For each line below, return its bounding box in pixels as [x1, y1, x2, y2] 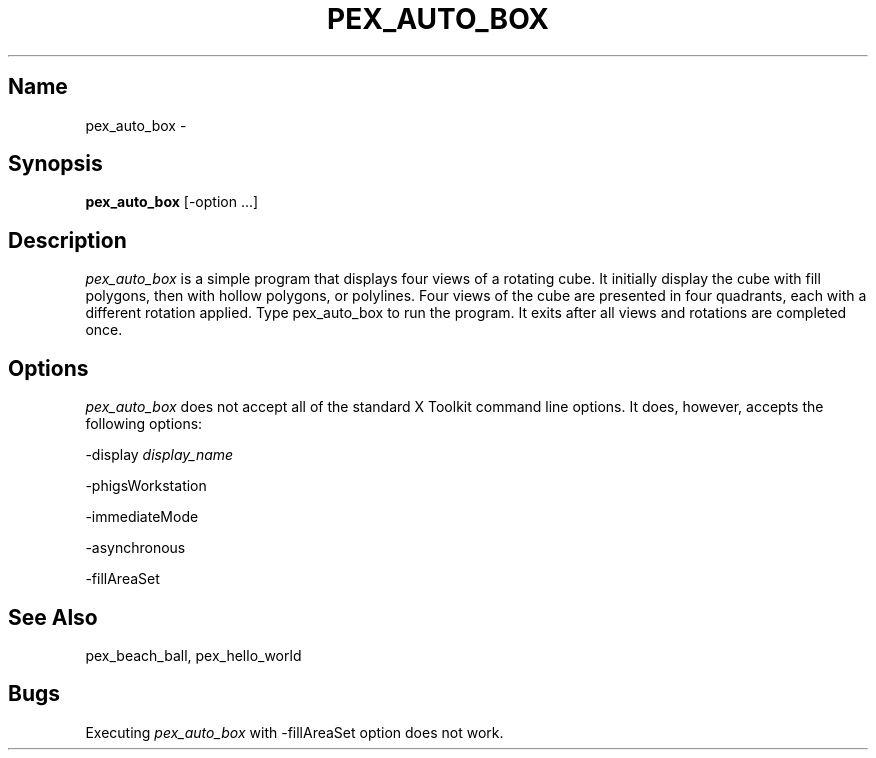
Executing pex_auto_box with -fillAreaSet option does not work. [85, 723, 504, 741]
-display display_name [85, 446, 234, 464]
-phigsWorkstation [85, 477, 207, 495]
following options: [85, 415, 203, 433]
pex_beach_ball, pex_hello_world [85, 646, 302, 664]
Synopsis [8, 151, 103, 177]
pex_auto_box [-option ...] [85, 193, 259, 211]
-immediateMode [85, 508, 199, 526]
